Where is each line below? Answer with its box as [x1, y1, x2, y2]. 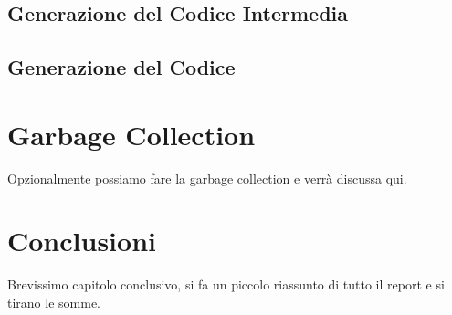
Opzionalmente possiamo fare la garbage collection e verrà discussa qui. [7, 168, 407, 187]
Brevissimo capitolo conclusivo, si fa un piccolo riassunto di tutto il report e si [7, 275, 445, 294]
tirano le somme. [7, 293, 100, 311]
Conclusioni [7, 222, 156, 259]
